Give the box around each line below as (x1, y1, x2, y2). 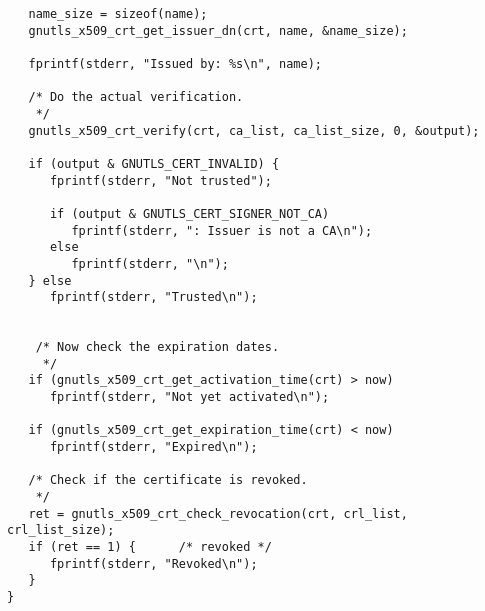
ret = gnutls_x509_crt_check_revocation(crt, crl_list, (28, 506, 408, 521)
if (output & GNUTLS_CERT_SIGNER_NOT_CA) (49, 206, 330, 221)
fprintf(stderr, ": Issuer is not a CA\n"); (71, 223, 373, 238)
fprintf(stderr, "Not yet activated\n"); (49, 390, 330, 405)
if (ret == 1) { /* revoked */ (28, 540, 272, 554)
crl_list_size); (7, 523, 115, 538)
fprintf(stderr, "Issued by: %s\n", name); (28, 56, 322, 71)
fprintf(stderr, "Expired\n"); (49, 440, 258, 455)
